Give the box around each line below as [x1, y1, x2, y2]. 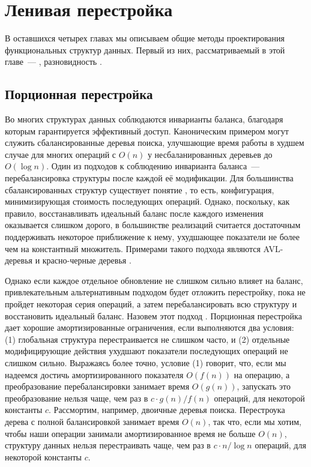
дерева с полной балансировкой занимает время [5, 415, 180, 427]
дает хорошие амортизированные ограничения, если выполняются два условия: [5, 321, 294, 334]
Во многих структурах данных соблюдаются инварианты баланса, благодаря [5, 113, 283, 125]
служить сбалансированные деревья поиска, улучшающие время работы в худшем [5, 136, 304, 149]
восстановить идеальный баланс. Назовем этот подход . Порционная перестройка [5, 309, 302, 322]
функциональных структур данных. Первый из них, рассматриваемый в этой [5, 43, 285, 56]
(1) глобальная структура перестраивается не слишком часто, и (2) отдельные [5, 333, 290, 345]
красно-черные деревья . [42, 254, 131, 267]
